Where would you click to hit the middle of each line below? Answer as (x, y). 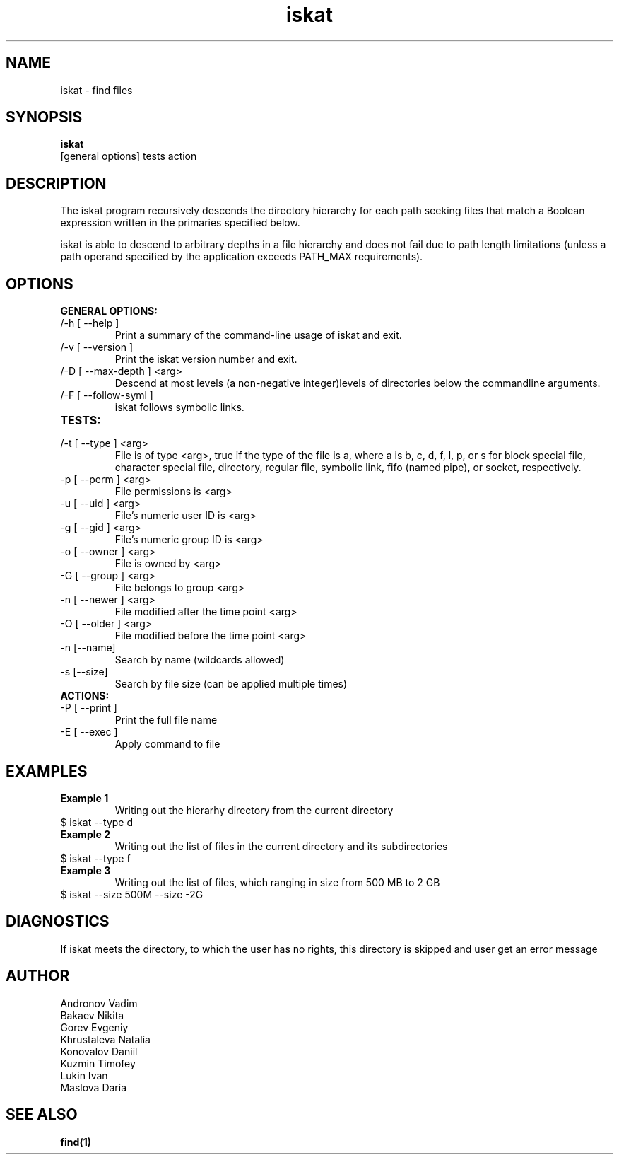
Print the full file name (166, 720)
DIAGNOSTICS (58, 922)
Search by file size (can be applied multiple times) (231, 684)
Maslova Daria (94, 1087)
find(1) (76, 1142)
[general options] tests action (129, 156)
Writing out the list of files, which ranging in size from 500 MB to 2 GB (277, 882)
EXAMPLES (47, 771)
